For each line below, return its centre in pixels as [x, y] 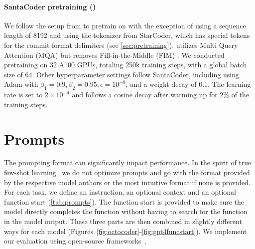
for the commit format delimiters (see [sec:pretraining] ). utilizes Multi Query [121, 45]
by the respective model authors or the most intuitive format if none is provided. [127, 182]
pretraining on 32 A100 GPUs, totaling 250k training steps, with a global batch [126, 65]
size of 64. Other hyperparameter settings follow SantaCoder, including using [122, 74]
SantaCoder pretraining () [50, 6]
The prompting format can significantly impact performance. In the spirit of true [128, 162]
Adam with [21, 84]
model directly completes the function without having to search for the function [126, 211]
